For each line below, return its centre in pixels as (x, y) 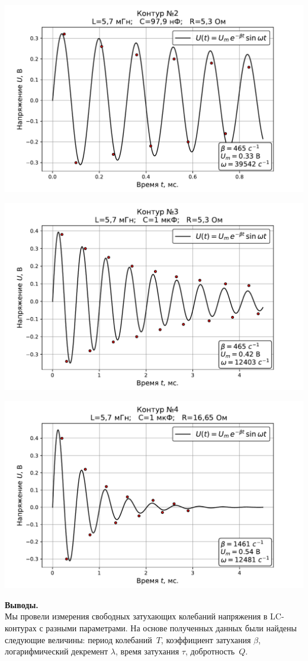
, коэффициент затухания (206, 639)
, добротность (210, 651)
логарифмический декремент (57, 651)
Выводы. (22, 604)
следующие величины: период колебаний (78, 639)
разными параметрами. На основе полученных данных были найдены (171, 627)
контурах (21, 627)
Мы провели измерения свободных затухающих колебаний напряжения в (136, 616)
